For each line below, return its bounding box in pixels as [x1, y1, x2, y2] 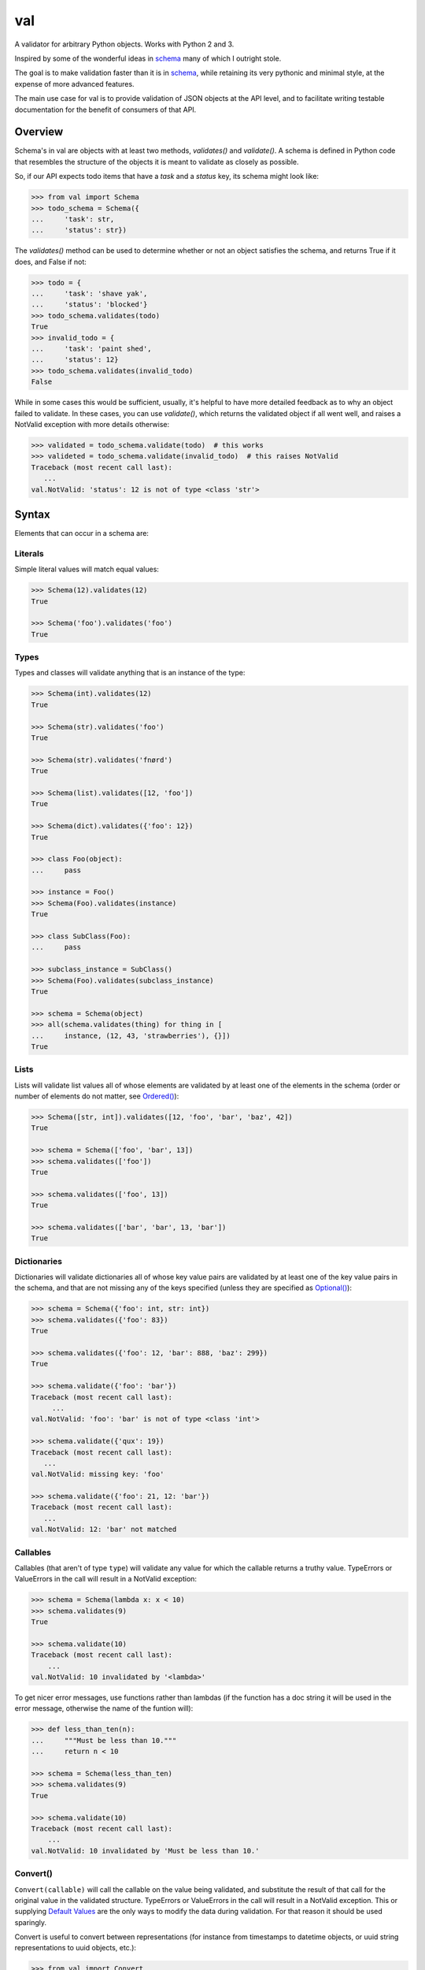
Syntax [14, 507, 50, 521]
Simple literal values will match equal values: [14, 564, 159, 574]
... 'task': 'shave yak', [31, 289, 148, 299]
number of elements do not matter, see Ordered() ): [14, 1091, 179, 1101]
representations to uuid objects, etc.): [14, 1943, 137, 1953]
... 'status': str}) [31, 225, 128, 235]
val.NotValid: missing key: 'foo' [31, 1470, 164, 1479]
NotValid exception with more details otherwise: [14, 419, 169, 429]
